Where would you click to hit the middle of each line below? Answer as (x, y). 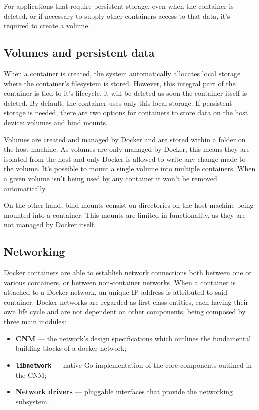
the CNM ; (31, 375)
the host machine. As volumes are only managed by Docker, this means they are (127, 149)
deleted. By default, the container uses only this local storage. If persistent (118, 103)
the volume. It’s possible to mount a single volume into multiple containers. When (130, 169)
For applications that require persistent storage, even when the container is (119, 6)
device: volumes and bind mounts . (56, 122)
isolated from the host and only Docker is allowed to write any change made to (125, 159)
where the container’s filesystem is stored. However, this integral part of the (120, 83)
